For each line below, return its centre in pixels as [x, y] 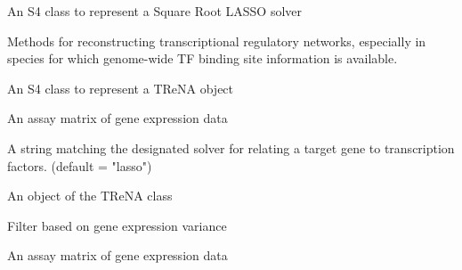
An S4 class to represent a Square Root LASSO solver [155, 11]
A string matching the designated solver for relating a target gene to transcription [231, 147]
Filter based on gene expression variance [117, 225]
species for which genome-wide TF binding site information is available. [203, 58]
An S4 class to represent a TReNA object [121, 88]
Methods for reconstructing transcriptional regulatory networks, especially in [217, 41]
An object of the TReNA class [90, 196]
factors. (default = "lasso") [80, 165]
